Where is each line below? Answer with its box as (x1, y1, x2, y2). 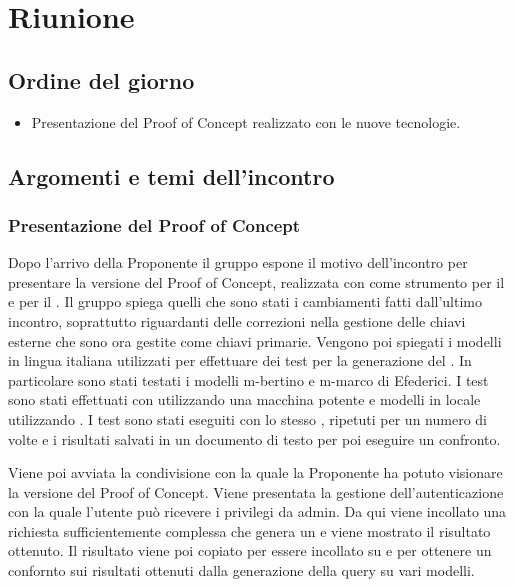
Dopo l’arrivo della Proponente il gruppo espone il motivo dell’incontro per (8, 252, 468, 273)
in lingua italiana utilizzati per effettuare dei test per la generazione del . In (8, 350, 472, 371)
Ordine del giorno (8, 64, 195, 95)
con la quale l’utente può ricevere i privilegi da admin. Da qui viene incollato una (8, 501, 507, 522)
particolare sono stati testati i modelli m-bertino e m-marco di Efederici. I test (8, 369, 489, 390)
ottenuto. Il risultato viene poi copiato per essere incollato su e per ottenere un (8, 540, 492, 561)
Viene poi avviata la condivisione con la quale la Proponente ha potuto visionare (8, 462, 503, 483)
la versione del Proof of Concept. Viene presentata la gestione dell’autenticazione (8, 481, 504, 502)
